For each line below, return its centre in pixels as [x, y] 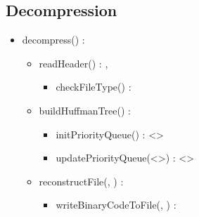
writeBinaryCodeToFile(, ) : [116, 205]
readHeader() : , [73, 63]
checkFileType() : [94, 87]
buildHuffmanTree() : [85, 110]
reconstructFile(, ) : [81, 181]
